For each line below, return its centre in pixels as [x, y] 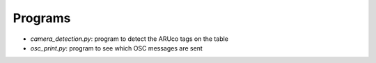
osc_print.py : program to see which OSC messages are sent [117, 48]
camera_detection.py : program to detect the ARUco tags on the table [130, 39]
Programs [42, 18]
